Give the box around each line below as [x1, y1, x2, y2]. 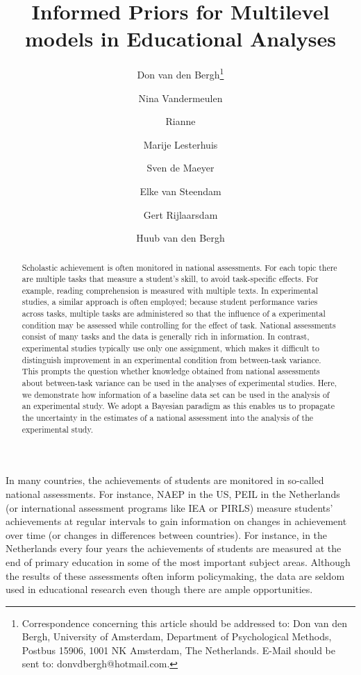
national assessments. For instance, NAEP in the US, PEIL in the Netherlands [6, 486, 340, 501]
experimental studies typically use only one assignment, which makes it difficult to [22, 342, 319, 354]
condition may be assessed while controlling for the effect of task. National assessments [22, 319, 336, 331]
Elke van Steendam [140, 183, 221, 198]
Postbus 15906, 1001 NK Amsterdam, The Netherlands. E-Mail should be [22, 642, 335, 657]
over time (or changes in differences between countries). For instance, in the [6, 527, 328, 542]
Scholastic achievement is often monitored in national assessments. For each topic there [22, 261, 337, 273]
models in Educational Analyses [24, 24, 337, 53]
